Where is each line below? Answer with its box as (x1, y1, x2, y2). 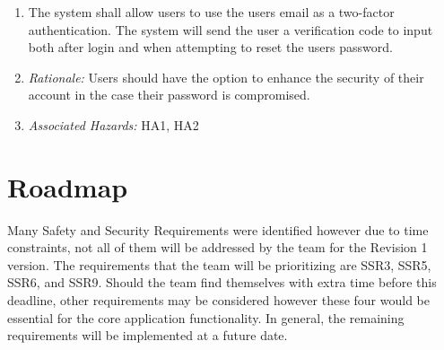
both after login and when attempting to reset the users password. (28, 38, 393, 57)
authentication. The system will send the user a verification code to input (28, 20, 433, 39)
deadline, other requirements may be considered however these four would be (7, 291, 431, 310)
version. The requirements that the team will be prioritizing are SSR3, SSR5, (7, 255, 431, 274)
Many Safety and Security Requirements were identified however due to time (7, 220, 429, 239)
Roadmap (7, 168, 128, 205)
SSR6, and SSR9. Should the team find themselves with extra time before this (7, 273, 437, 292)
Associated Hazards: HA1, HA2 (28, 115, 199, 134)
